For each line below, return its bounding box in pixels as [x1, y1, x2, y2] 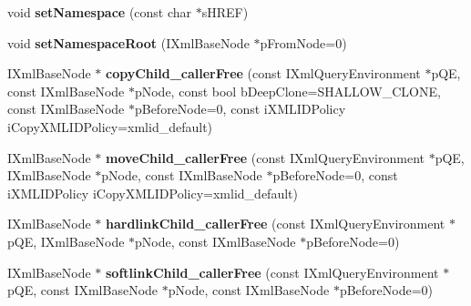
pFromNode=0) [260, 33, 347, 52]
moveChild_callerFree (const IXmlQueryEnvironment [105, 148, 425, 167]
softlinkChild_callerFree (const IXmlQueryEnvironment [105, 262, 439, 281]
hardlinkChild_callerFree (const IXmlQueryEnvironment [105, 214, 445, 233]
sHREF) [201, 3, 249, 21]
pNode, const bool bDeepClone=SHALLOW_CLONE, [134, 81, 441, 100]
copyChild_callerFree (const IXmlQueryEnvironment [105, 64, 421, 83]
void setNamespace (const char [7, 3, 192, 21]
